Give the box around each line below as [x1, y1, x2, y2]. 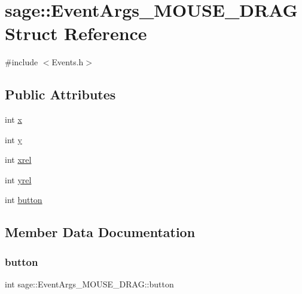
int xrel [5, 153, 32, 166]
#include [5, 56, 38, 68]
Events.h [51, 56, 84, 68]
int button [5, 193, 42, 206]
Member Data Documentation [5, 223, 196, 241]
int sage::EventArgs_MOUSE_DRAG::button [5, 278, 174, 290]
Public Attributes [5, 85, 116, 104]
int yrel [5, 173, 32, 186]
